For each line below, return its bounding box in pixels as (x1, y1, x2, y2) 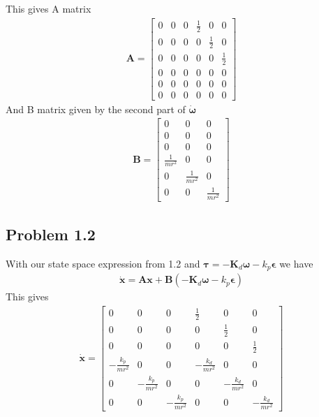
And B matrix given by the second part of (6, 101, 186, 116)
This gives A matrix (6, 1, 91, 15)
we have (279, 256, 313, 270)
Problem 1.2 (6, 224, 96, 245)
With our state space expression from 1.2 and (6, 256, 200, 270)
